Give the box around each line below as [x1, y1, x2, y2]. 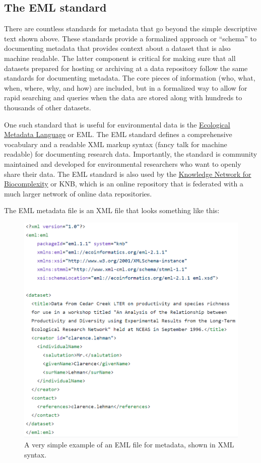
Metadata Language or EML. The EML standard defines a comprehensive [4, 129, 232, 140]
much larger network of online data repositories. [4, 188, 152, 199]
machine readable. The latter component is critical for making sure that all [4, 52, 236, 63]
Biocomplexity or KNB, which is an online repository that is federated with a [4, 178, 243, 189]
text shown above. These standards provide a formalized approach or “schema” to [4, 33, 257, 43]
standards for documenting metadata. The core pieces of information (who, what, [4, 73, 255, 83]
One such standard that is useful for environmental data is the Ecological [4, 119, 230, 129]
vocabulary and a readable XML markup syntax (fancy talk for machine [4, 139, 227, 149]
